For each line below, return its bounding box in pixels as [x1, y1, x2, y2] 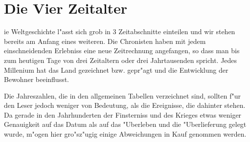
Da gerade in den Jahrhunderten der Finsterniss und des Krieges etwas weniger [4, 109, 242, 120]
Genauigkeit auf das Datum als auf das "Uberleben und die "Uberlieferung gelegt [4, 119, 247, 129]
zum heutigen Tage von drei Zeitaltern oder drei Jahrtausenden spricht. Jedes [4, 55, 237, 65]
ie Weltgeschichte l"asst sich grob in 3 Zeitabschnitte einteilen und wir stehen [4, 26, 235, 37]
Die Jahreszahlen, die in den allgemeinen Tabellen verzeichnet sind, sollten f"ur [4, 90, 241, 101]
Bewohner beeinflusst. [4, 74, 69, 84]
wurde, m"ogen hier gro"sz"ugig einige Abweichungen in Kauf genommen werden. [4, 129, 247, 139]
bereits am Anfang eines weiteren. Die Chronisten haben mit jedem [4, 36, 206, 46]
